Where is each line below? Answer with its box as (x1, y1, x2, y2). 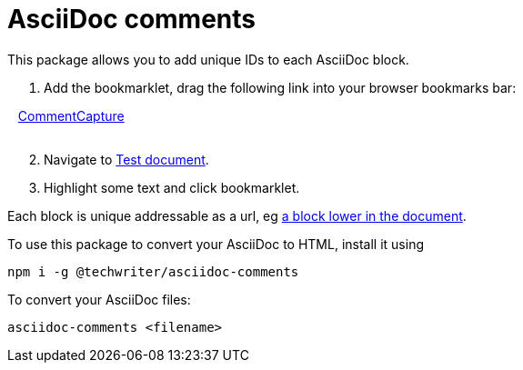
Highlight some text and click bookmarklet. (44, 179, 300, 195)
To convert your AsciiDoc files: (7, 291, 191, 307)
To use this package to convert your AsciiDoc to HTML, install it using (7, 235, 425, 252)
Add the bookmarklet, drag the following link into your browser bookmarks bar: (44, 79, 517, 95)
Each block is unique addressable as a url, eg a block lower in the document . (7, 207, 467, 224)
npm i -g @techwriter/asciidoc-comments (7, 264, 299, 279)
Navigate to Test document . (44, 151, 209, 167)
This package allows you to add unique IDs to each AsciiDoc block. (7, 51, 409, 67)
